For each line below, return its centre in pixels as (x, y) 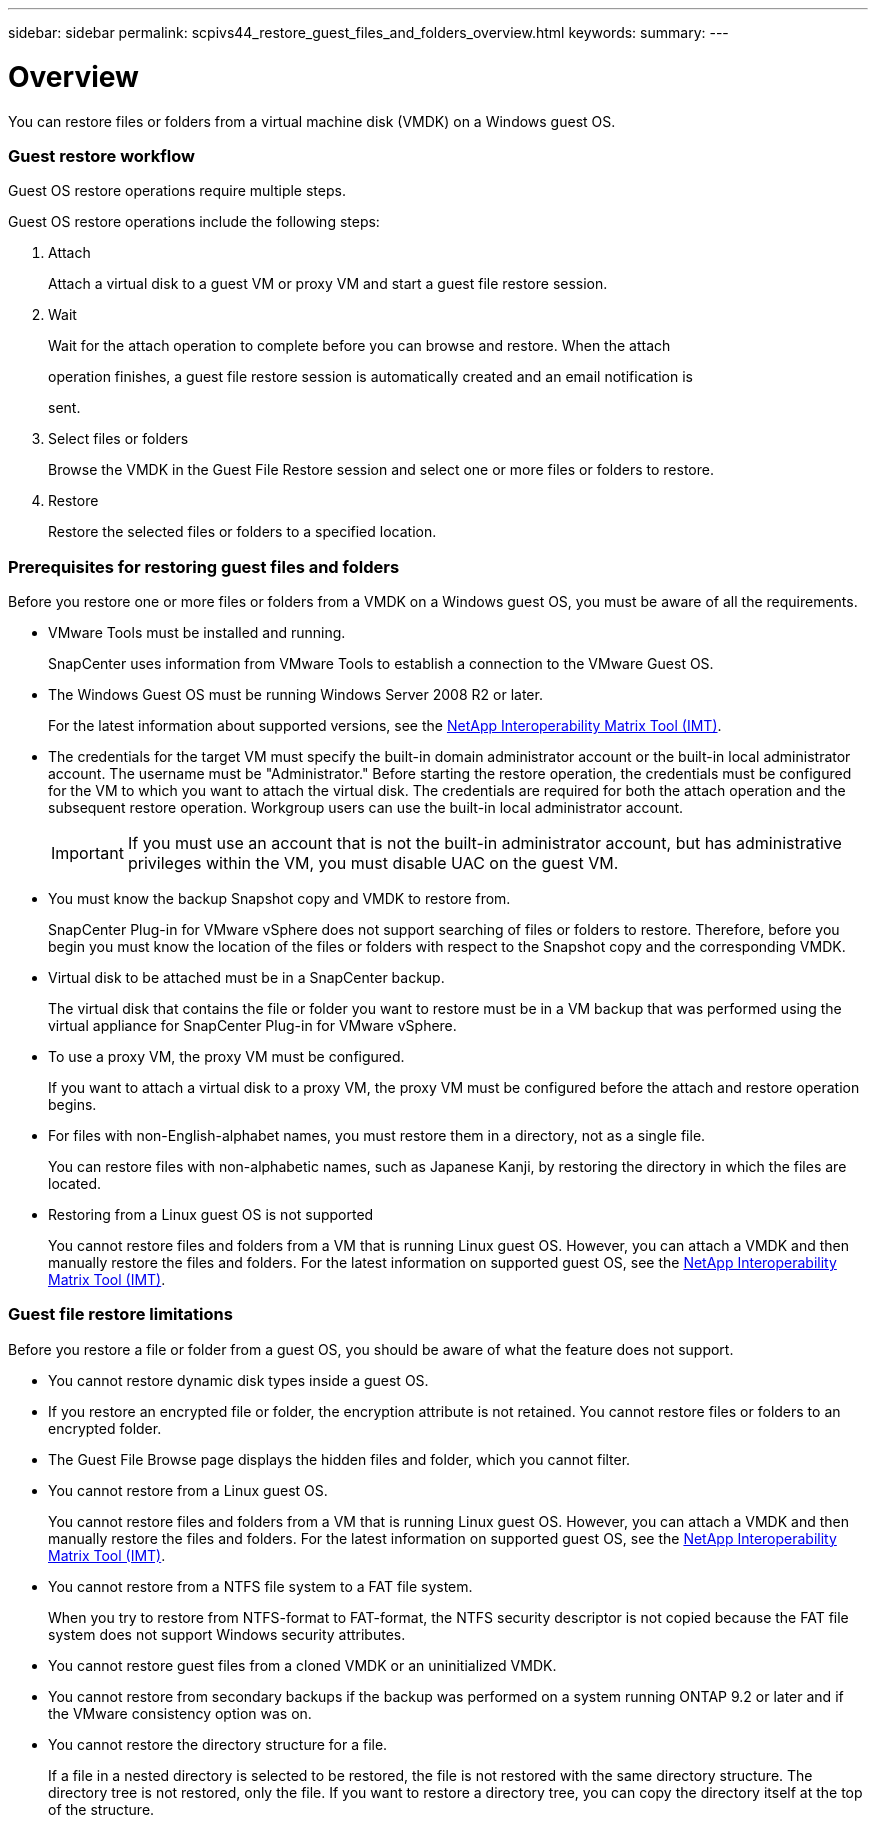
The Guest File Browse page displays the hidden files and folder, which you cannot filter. (339, 1459)
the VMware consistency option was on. (180, 1713)
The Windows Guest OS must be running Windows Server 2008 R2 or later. (295, 694)
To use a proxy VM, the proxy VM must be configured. (226, 1056)
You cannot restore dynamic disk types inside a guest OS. (238, 1380)
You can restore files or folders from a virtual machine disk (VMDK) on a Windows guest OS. (312, 121)
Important (87, 853)
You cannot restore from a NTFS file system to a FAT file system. (260, 1586)
